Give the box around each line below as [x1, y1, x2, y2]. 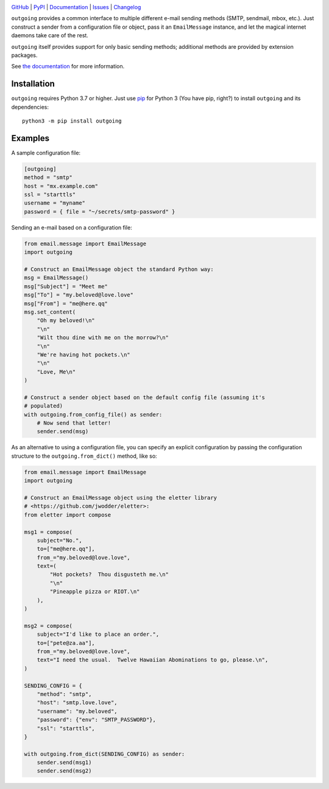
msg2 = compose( [24, 622, 73, 629]
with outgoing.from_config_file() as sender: [24, 411, 163, 418]
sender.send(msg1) [37, 759, 92, 766]
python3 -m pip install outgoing [22, 118, 122, 124]
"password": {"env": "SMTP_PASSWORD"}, [37, 716, 157, 723]
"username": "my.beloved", [37, 708, 118, 715]
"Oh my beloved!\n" [37, 317, 96, 324]
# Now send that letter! [37, 420, 111, 427]
